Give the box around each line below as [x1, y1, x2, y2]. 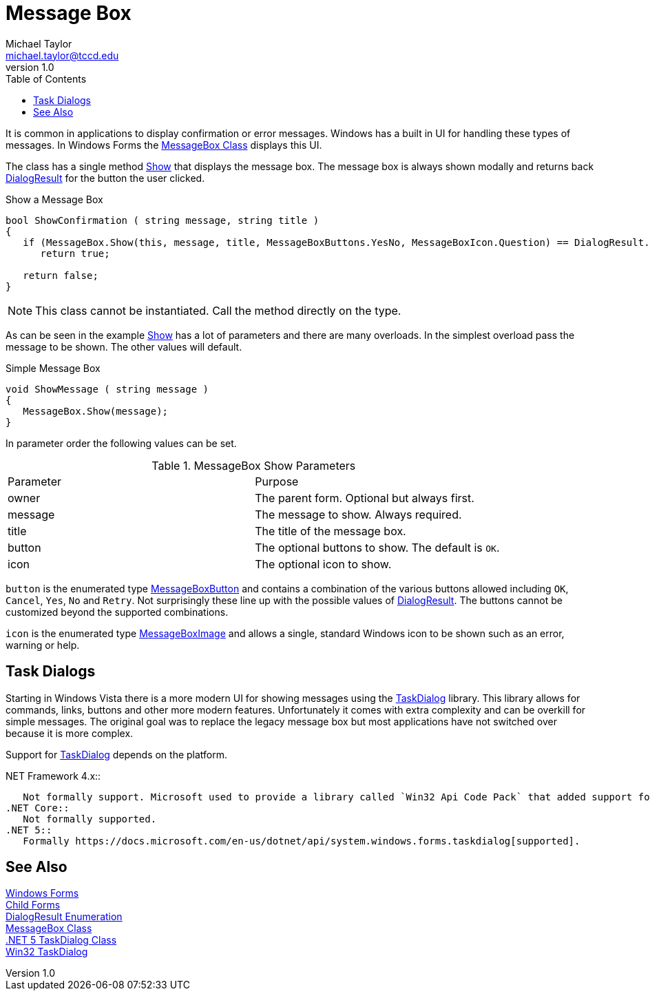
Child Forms [6, 899, 61, 911]
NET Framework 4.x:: [6, 769, 101, 782]
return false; [23, 269, 98, 281]
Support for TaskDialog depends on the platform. [6, 748, 228, 760]
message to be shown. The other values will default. [6, 340, 242, 353]
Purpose [255, 474, 299, 488]
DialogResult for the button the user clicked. [6, 172, 205, 184]
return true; [40, 247, 110, 259]
